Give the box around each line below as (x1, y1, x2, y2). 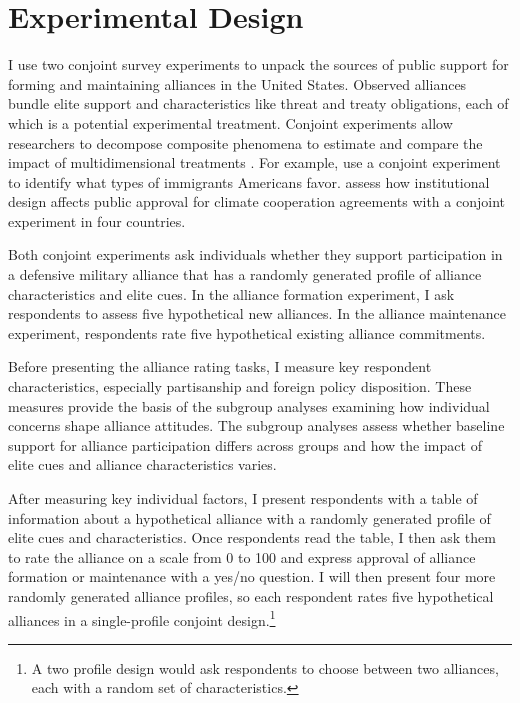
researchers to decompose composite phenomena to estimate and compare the (8, 132, 483, 153)
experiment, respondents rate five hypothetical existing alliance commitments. (8, 322, 486, 343)
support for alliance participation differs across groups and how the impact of (8, 434, 482, 455)
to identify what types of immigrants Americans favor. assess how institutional (8, 171, 490, 192)
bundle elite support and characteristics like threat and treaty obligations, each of (8, 93, 509, 114)
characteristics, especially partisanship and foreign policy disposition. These (8, 376, 472, 397)
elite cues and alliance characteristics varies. (8, 454, 277, 475)
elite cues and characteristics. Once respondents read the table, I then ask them (8, 527, 496, 548)
